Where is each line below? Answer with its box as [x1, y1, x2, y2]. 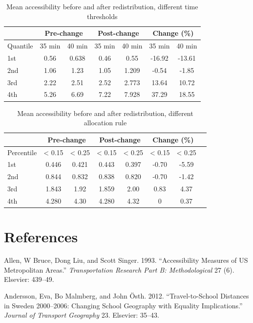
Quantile [7, 41, 33, 51]
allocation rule [84, 117, 127, 128]
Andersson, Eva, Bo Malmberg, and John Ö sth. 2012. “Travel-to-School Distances [4, 290, 249, 300]
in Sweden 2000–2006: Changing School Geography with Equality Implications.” [4, 300, 243, 310]
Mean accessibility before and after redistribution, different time [6, 1, 198, 11]
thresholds [87, 11, 118, 21]
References [4, 227, 78, 247]
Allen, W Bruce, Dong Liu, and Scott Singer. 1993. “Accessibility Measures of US [4, 255, 248, 265]
